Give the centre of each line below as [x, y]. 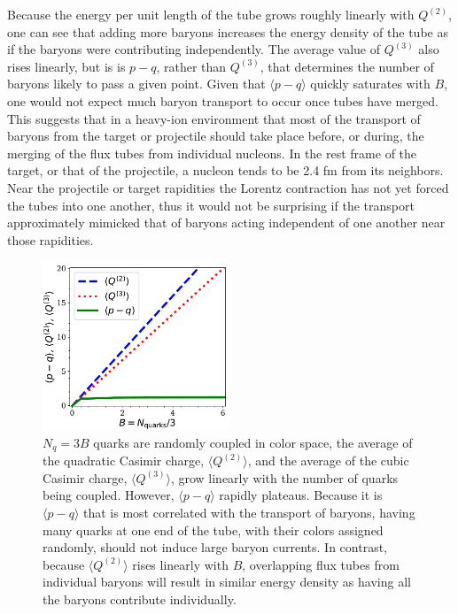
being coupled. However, [109, 495]
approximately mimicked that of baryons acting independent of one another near [226, 223]
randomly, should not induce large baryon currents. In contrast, [215, 547]
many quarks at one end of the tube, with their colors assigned [213, 530]
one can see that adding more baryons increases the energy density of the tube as [228, 31]
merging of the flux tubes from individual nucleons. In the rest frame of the [212, 153]
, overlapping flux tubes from [321, 564]
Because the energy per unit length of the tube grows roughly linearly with [211, 14]
